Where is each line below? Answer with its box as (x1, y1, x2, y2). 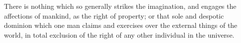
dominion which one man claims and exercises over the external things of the (4, 20, 238, 30)
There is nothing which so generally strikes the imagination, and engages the (4, 1, 237, 11)
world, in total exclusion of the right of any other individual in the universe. (4, 29, 235, 40)
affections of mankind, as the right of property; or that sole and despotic (4, 10, 224, 21)
